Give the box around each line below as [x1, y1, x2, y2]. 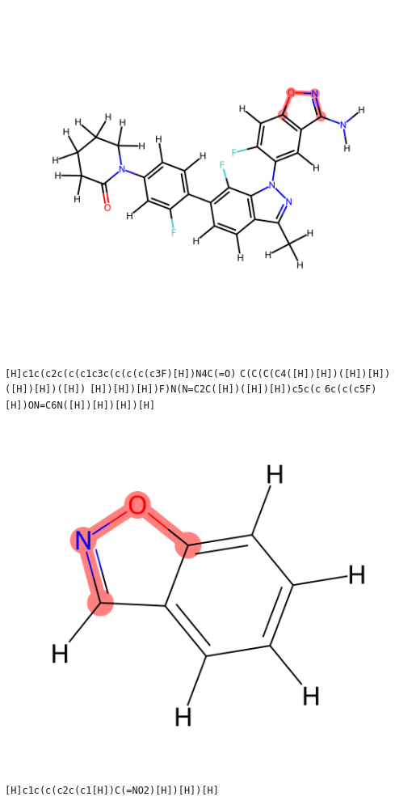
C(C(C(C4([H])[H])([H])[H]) [240, 367, 391, 379]
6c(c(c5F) [324, 384, 377, 396]
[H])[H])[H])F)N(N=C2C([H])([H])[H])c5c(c [89, 384, 321, 396]
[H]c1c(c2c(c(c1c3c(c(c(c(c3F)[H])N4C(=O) [5, 367, 237, 379]
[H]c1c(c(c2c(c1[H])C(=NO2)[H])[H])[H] [5, 785, 219, 797]
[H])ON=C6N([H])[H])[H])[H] [5, 399, 156, 411]
